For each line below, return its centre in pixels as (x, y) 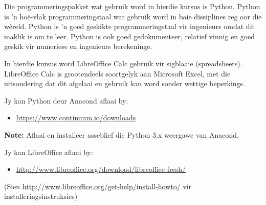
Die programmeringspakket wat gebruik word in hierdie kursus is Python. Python (132, 6)
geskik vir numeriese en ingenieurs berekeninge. (78, 46)
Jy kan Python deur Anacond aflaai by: (66, 100)
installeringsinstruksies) (41, 196)
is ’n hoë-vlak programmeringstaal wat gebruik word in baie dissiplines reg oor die (133, 16)
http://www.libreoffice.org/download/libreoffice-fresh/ (101, 169)
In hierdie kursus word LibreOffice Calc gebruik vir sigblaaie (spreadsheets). (123, 63)
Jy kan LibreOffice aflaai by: (49, 152)
